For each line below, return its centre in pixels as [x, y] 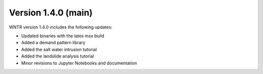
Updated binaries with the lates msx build [63, 36]
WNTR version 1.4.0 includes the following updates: [61, 27]
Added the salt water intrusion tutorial [59, 49]
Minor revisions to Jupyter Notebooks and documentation [79, 63]
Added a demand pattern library [53, 43]
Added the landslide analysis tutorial [58, 56]
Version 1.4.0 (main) [51, 13]
